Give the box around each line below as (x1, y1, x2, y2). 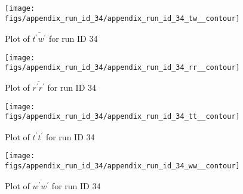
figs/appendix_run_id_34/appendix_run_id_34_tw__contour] (5, 14, 240, 23)
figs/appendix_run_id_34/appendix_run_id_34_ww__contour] (5, 162, 240, 171)
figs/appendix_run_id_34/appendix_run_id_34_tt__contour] (5, 112, 240, 121)
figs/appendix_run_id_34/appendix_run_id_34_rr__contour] (5, 63, 240, 72)
